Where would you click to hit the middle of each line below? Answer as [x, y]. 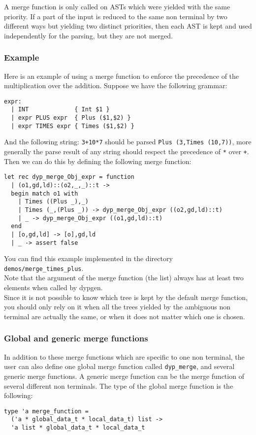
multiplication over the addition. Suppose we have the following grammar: [116, 85]
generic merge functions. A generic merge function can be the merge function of [124, 376]
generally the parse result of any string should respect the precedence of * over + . [127, 151]
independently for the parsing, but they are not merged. [88, 35]
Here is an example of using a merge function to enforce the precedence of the [122, 76]
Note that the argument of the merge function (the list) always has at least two [124, 278]
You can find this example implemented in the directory [88, 258]
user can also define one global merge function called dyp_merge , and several [119, 366]
